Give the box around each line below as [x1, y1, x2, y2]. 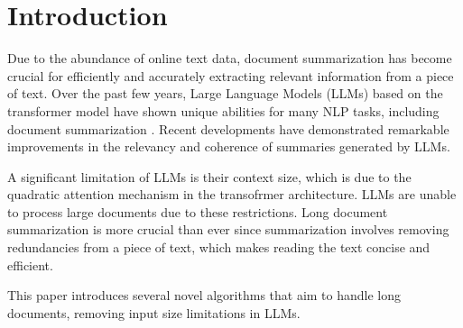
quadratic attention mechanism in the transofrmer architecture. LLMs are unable [7, 185, 457, 204]
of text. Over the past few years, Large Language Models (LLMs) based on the [7, 84, 443, 103]
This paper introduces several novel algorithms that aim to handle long [7, 286, 402, 305]
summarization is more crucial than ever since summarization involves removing [7, 220, 449, 239]
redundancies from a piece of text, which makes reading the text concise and [7, 238, 431, 257]
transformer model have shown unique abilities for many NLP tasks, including [7, 101, 440, 120]
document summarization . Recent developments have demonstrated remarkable [7, 119, 449, 138]
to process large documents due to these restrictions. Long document [7, 202, 388, 221]
